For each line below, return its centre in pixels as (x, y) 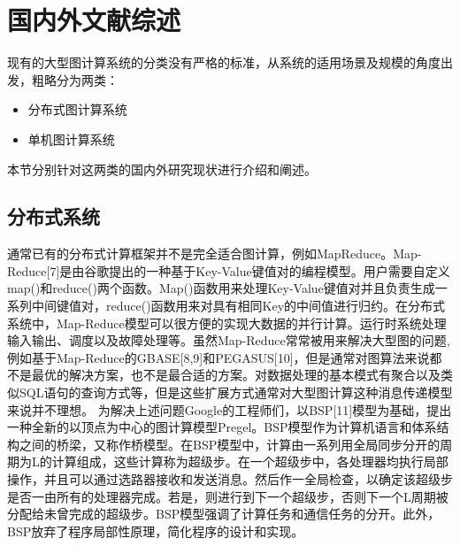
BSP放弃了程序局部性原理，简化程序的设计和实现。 (156, 531)
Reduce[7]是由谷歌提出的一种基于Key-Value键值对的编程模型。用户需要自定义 (229, 270)
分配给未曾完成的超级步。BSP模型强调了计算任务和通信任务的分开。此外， (224, 514)
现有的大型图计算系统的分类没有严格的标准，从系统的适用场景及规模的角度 (224, 62)
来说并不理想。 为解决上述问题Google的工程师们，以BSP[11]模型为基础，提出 (230, 409)
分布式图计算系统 (77, 109)
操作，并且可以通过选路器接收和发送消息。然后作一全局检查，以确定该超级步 (230, 479)
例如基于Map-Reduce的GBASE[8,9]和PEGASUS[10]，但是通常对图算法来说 (218, 357)
